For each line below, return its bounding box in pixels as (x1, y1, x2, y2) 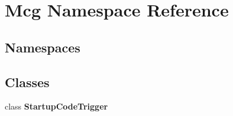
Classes (5, 72, 50, 91)
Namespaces (5, 38, 80, 56)
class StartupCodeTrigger (5, 100, 108, 112)
